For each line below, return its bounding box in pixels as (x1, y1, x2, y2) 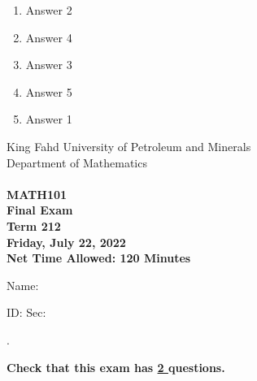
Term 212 (7, 217, 61, 234)
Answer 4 (25, 28, 72, 45)
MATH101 (7, 185, 68, 202)
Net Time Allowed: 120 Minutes (7, 249, 191, 266)
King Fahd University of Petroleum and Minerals (7, 137, 251, 154)
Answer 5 (25, 83, 72, 100)
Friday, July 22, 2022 (7, 233, 126, 250)
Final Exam (7, 201, 73, 219)
